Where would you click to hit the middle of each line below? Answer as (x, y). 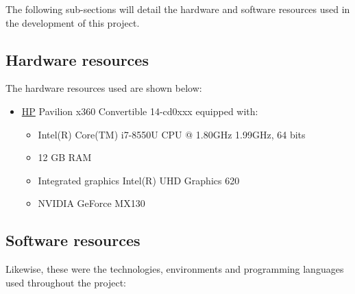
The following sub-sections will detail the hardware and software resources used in (178, 9)
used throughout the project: (66, 282)
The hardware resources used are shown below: (104, 88)
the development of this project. (73, 22)
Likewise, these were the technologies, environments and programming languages (175, 269)
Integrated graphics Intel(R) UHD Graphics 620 (139, 180)
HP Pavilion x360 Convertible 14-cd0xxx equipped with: (140, 111)
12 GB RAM (65, 157)
